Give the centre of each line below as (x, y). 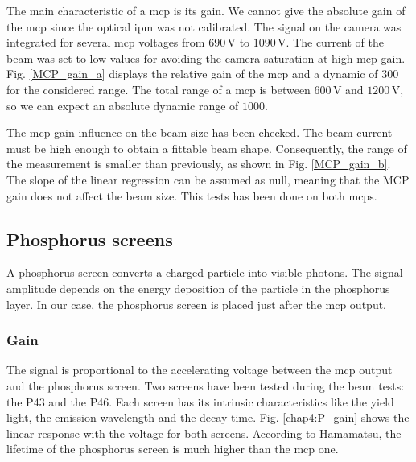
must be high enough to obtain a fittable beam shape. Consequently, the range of (207, 148)
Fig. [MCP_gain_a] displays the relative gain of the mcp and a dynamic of (192, 74)
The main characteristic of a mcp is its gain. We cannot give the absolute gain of (206, 10)
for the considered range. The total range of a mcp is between (159, 89)
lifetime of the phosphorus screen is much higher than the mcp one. (173, 449)
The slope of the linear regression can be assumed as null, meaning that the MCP (208, 179)
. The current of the (335, 42)
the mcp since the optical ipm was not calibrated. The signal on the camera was (204, 26)
